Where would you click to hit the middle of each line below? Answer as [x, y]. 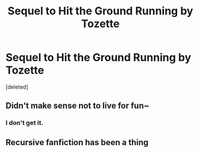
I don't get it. [24, 123]
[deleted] [17, 87]
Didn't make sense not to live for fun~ [78, 106]
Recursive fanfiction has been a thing [77, 142]
